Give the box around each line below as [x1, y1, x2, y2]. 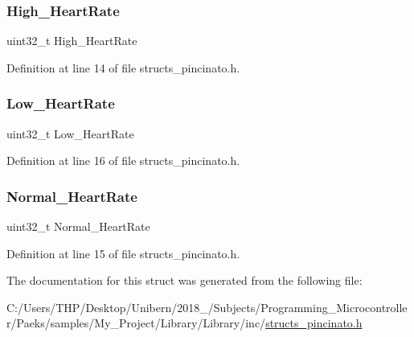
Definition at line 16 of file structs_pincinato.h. [6, 152, 240, 169]
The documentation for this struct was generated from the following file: [6, 272, 363, 289]
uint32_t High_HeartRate [6, 32, 137, 49]
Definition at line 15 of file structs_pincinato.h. [6, 245, 240, 261]
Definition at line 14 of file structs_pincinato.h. [6, 59, 240, 76]
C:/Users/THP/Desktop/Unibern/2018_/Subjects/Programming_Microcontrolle [6, 298, 408, 315]
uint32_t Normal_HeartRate [6, 218, 150, 235]
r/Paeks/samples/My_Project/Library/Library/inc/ [6, 314, 266, 331]
